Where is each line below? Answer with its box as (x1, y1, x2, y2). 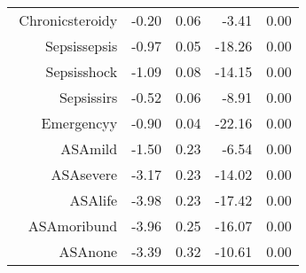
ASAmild (60, 138, 118, 159)
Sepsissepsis (44, 35, 118, 56)
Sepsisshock (45, 61, 118, 82)
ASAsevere (51, 164, 118, 184)
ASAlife (69, 190, 118, 210)
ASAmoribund (27, 215, 118, 236)
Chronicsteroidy (19, 10, 118, 30)
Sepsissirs (59, 87, 118, 107)
